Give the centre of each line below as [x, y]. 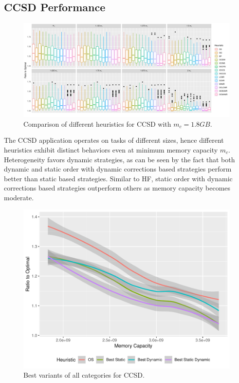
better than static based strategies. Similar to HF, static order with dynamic [118, 178]
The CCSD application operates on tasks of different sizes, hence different [114, 140]
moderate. [19, 197]
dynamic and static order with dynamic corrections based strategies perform [118, 169]
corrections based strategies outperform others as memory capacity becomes [117, 188]
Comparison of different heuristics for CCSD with [97, 124]
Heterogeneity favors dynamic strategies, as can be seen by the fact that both [119, 159]
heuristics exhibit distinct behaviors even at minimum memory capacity [111, 149]
